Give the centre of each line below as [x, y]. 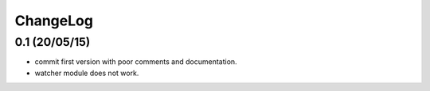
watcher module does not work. [87, 73]
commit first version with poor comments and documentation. [136, 62]
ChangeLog [54, 21]
